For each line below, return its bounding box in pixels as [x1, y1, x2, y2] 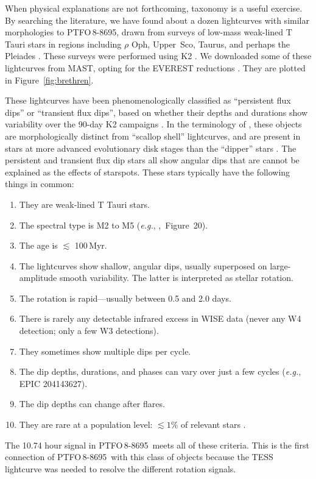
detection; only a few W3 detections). [19, 324, 159, 337]
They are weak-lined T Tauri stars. [19, 197, 150, 210]
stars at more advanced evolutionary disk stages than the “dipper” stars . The [5, 141, 297, 154]
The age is [19, 239, 58, 252]
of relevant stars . [181, 418, 246, 431]
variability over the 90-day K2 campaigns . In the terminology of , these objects [5, 118, 302, 130]
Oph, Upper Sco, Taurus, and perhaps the [131, 37, 290, 50]
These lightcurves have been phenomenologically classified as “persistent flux [5, 94, 291, 107]
